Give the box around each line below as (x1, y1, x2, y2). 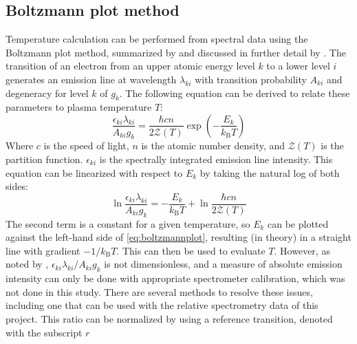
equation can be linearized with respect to (6, 165, 183, 180)
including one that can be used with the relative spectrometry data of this (6, 298, 318, 312)
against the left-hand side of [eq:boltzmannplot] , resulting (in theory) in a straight (6, 230, 351, 244)
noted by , (6, 257, 49, 271)
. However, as (274, 243, 330, 257)
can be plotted (268, 216, 329, 230)
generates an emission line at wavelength (6, 72, 177, 86)
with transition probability (195, 72, 307, 86)
